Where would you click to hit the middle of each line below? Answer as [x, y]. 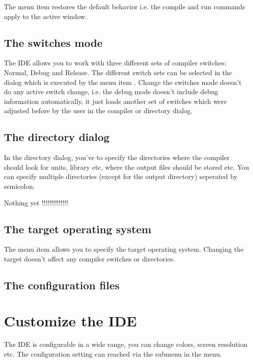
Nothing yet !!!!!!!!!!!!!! [36, 202]
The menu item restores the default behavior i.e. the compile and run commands [125, 6]
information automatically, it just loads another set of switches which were [116, 101]
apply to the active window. [46, 16]
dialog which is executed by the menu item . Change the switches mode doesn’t [123, 82]
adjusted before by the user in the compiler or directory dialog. [98, 111]
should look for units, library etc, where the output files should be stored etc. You [126, 167]
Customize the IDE [70, 321]
